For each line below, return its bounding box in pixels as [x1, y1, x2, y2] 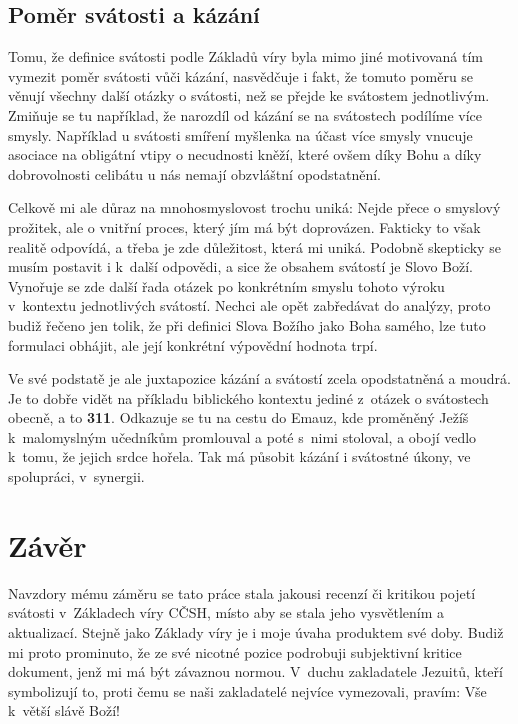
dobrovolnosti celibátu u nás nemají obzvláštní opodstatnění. [8, 163, 381, 184]
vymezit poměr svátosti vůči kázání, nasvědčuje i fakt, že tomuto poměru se [8, 65, 474, 86]
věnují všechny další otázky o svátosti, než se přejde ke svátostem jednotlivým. [8, 85, 490, 106]
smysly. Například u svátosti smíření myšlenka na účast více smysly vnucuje [8, 124, 473, 145]
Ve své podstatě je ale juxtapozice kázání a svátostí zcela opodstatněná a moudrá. [8, 368, 511, 389]
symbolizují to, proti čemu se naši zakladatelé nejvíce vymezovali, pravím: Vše [8, 680, 487, 701]
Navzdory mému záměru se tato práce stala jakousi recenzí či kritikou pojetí [8, 582, 476, 603]
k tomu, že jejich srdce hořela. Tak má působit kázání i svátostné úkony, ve [8, 446, 471, 467]
